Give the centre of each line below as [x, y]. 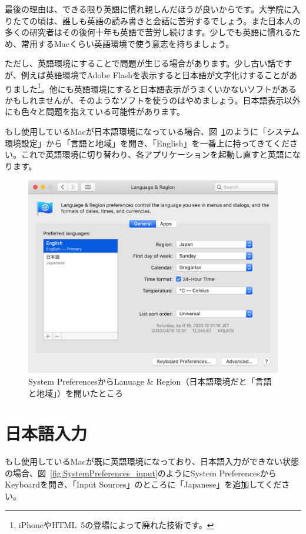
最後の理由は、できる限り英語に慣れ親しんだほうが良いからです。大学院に [148, 9]
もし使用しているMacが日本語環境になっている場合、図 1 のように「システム [152, 131]
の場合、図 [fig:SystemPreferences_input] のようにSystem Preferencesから [141, 473]
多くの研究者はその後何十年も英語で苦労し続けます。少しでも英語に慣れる [149, 32]
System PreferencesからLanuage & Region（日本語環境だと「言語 [150, 381]
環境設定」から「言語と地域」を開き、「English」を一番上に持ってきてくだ [147, 143]
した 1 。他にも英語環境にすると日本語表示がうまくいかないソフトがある [159, 88]
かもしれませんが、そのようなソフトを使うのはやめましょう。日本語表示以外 [153, 100]
